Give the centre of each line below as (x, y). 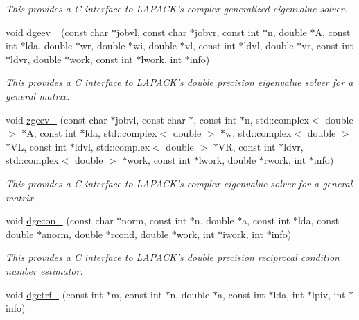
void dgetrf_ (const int (54, 294)
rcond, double (140, 234)
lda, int (289, 294)
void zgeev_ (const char (56, 119)
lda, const (318, 220)
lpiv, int (329, 294)
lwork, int (161, 59)
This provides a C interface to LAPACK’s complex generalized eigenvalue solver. (176, 8)
